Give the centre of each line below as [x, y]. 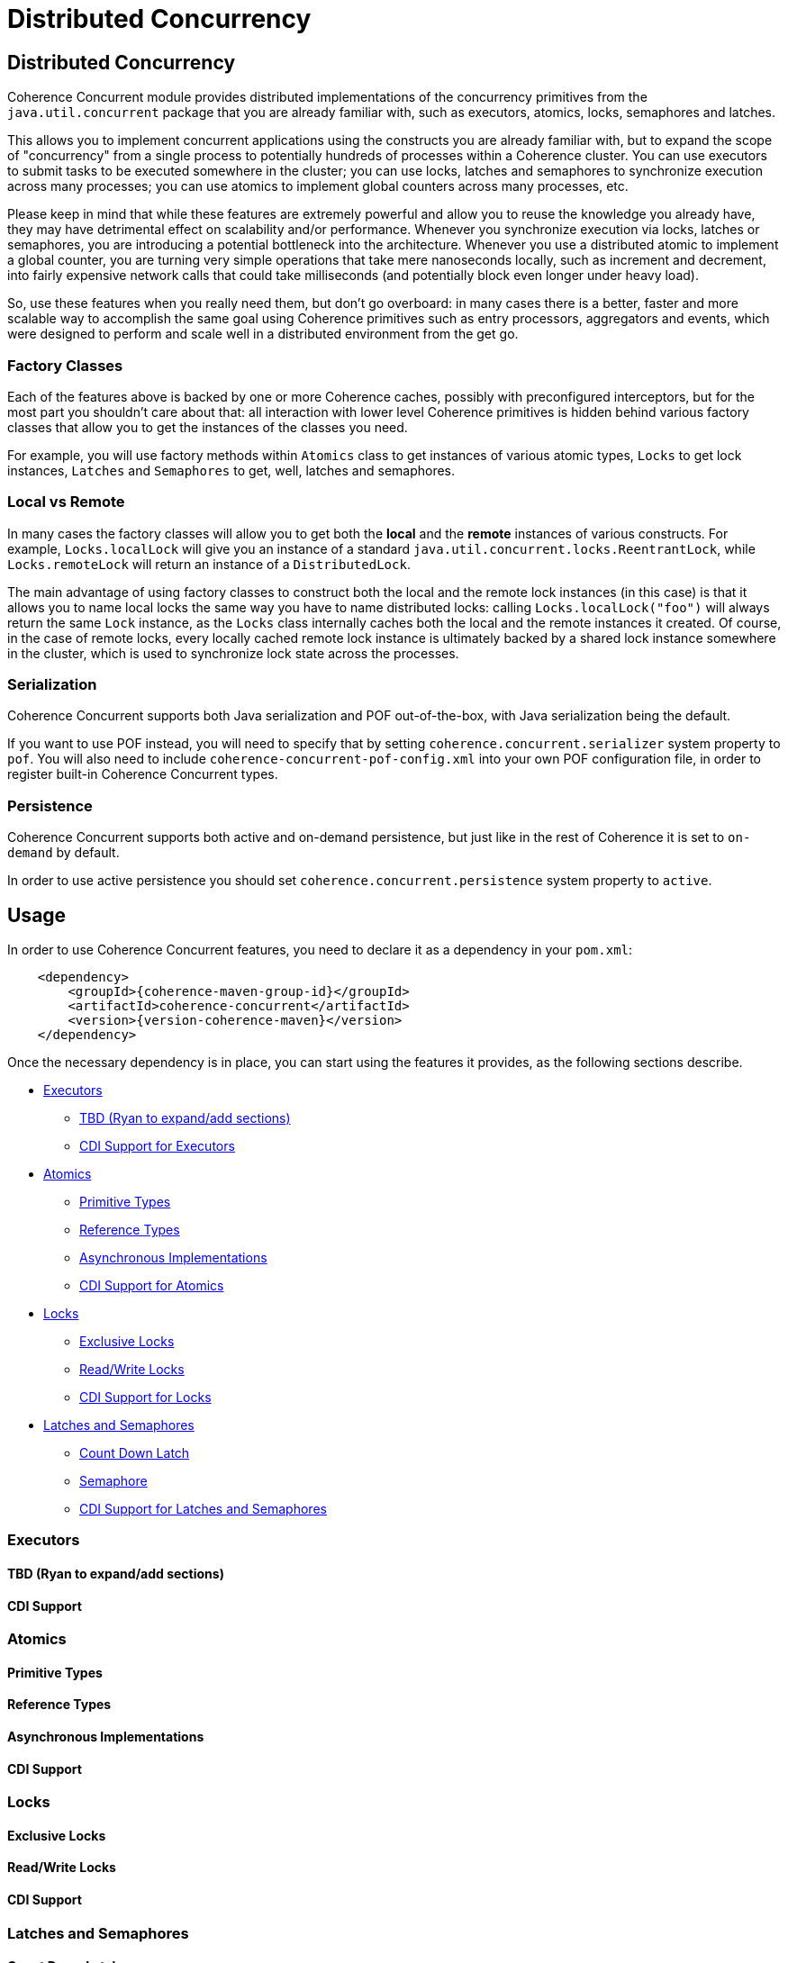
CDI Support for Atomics [152, 1286]
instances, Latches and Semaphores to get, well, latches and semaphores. [231, 470]
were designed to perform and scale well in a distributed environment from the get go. [263, 334]
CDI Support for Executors [157, 1146]
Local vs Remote [66, 502]
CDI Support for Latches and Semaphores [203, 1509]
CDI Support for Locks [145, 1398]
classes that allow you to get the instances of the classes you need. [208, 427]
